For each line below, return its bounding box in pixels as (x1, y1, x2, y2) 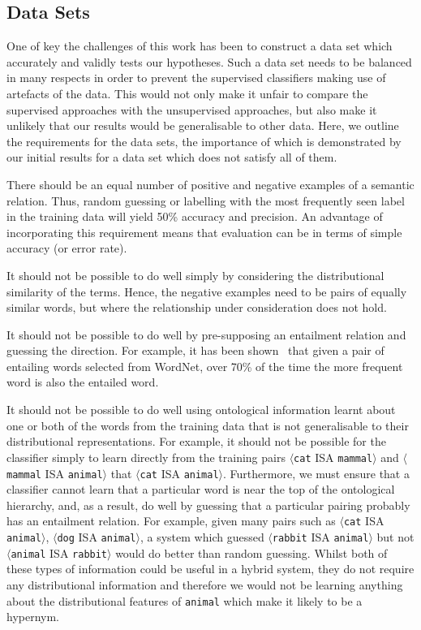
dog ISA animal (57, 529, 136, 546)
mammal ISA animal (6, 464, 103, 481)
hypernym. (6, 608, 60, 625)
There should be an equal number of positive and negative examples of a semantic (6, 175, 415, 192)
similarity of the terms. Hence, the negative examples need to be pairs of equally (6, 283, 407, 300)
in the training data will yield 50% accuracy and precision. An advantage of (6, 208, 383, 225)
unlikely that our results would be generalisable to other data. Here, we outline (6, 117, 399, 134)
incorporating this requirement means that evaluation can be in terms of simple (6, 223, 402, 240)
